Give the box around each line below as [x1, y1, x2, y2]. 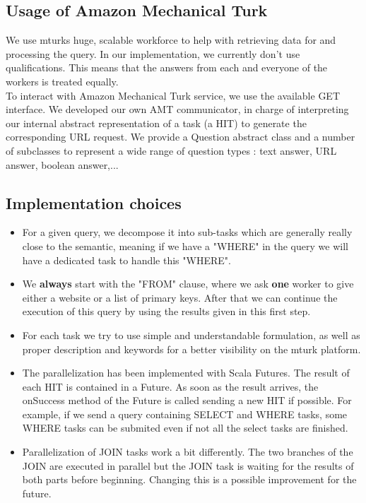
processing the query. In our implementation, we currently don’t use [6, 46, 300, 61]
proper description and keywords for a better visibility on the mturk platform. [22, 341, 361, 356]
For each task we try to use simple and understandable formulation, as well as [22, 327, 360, 342]
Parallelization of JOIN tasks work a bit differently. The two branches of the [22, 444, 353, 459]
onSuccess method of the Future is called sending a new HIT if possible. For [22, 393, 352, 408]
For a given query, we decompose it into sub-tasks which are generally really [22, 225, 353, 239]
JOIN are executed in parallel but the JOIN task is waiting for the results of [22, 458, 354, 473]
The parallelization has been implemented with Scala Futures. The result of [22, 365, 350, 380]
